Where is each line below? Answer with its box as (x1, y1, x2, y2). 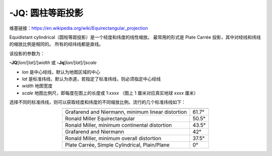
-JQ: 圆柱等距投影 (9, 8, 83, 19)
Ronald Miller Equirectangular (65, 115, 135, 122)
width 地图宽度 (22, 83, 53, 89)
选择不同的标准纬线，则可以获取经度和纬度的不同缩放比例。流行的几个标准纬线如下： (9, 99, 186, 105)
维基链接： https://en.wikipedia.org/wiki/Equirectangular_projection (9, 25, 148, 31)
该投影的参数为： (9, 50, 45, 56)
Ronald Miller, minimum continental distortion (65, 122, 172, 129)
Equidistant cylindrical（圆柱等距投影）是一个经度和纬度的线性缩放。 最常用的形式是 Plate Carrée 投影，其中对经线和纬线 (9, 34, 261, 40)
